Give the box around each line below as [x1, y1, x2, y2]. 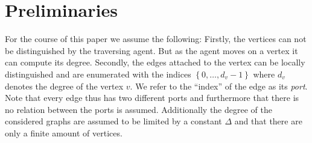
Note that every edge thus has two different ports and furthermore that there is [5, 91, 299, 104]
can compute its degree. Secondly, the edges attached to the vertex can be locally [5, 56, 305, 68]
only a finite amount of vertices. [5, 126, 123, 139]
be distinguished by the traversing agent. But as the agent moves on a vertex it [5, 44, 298, 56]
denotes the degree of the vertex [5, 79, 124, 92]
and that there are [234, 115, 302, 127]
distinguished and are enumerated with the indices [5, 67, 191, 80]
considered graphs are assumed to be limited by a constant [5, 115, 222, 127]
